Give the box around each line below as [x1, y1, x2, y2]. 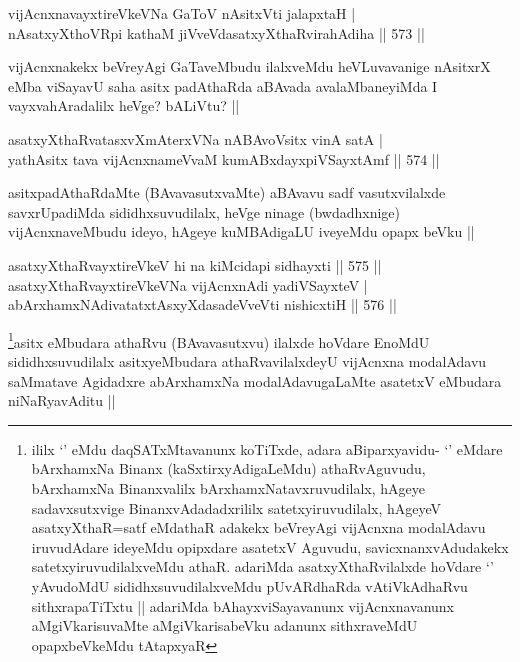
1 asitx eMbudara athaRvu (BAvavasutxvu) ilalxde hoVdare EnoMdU [8, 328, 430, 352]
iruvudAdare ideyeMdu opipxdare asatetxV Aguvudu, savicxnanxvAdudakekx [31, 536, 509, 557]
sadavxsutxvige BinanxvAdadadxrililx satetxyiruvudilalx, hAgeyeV [31, 497, 442, 518]
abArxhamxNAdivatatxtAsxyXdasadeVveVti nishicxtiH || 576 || [8, 294, 397, 315]
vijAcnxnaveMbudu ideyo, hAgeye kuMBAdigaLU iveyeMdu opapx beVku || [8, 221, 475, 242]
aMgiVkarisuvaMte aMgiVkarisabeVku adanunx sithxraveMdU [31, 615, 418, 636]
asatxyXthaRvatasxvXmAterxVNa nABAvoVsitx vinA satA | [8, 128, 383, 149]
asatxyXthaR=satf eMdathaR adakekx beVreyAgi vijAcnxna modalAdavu [31, 517, 486, 538]
